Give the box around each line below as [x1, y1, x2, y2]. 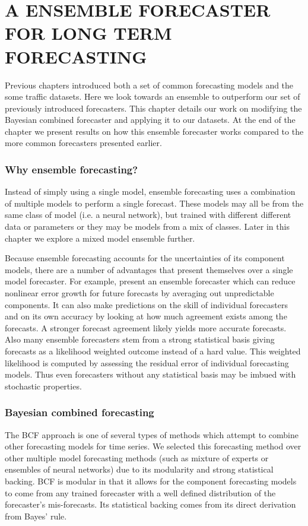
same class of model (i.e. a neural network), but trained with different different [5, 208, 291, 221]
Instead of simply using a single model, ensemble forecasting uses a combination [5, 185, 296, 198]
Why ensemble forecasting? [5, 161, 138, 176]
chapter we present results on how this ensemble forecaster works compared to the [5, 125, 304, 137]
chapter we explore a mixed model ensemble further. [5, 232, 195, 244]
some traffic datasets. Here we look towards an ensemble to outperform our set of [5, 90, 300, 103]
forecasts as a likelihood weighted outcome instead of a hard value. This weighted [5, 345, 301, 357]
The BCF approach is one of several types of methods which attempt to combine [5, 428, 299, 441]
